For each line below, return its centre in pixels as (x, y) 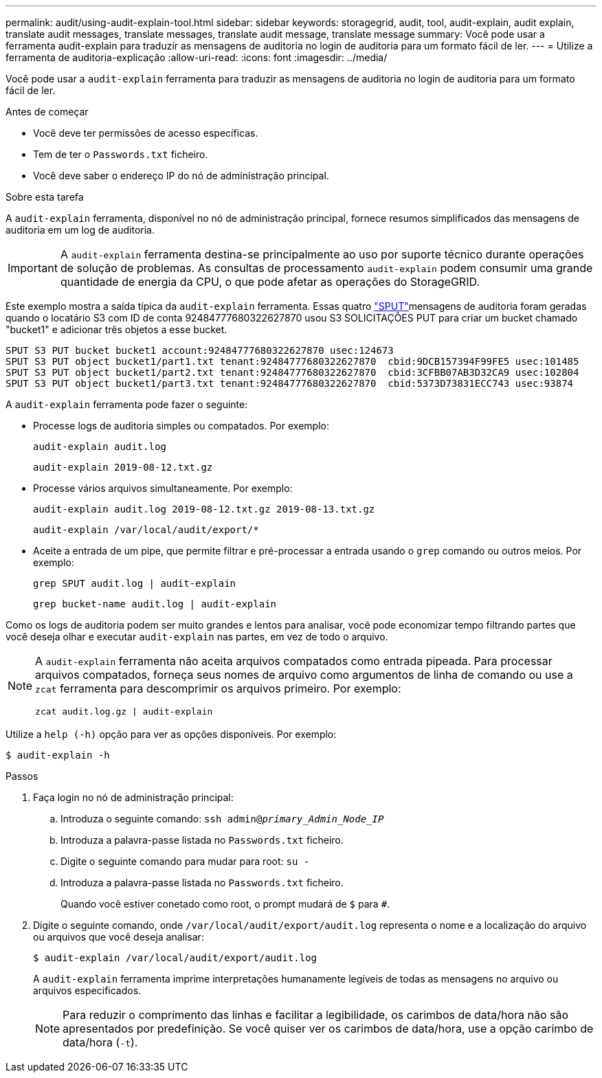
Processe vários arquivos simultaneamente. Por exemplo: (163, 488)
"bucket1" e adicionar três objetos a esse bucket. (116, 329)
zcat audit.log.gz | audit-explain (124, 711)
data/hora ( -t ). (100, 1042)
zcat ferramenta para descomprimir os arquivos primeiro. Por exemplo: (218, 688)
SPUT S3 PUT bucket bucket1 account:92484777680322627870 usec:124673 (200, 350)
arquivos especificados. (87, 990)
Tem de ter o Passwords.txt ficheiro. (121, 154)
